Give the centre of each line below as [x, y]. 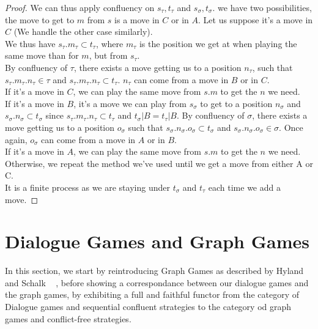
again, [16, 139]
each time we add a [244, 187]
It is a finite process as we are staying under [87, 187]
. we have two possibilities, [262, 7]
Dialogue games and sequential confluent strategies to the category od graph [148, 306]
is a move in [137, 19]
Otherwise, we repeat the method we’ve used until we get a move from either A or [159, 163]
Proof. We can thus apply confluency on [80, 7]
